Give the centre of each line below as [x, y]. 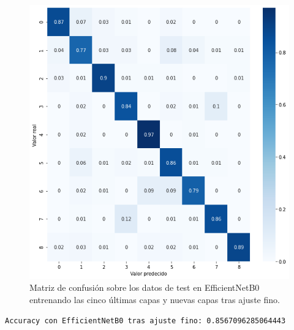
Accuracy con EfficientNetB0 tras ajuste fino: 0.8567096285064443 [145, 321]
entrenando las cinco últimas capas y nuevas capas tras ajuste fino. [155, 300]
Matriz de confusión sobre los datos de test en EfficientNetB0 [145, 287]
